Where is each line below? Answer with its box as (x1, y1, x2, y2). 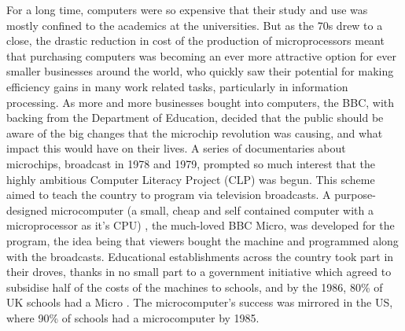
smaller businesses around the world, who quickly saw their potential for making (6, 63, 394, 79)
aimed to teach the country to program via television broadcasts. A (6, 186, 331, 203)
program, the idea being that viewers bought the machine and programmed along (6, 232, 399, 248)
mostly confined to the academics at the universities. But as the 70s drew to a (6, 17, 383, 33)
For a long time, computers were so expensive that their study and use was (6, 2, 368, 17)
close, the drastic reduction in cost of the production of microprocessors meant (6, 32, 385, 49)
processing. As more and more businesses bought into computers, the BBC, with (6, 94, 395, 110)
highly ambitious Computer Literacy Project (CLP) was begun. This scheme (6, 171, 375, 187)
